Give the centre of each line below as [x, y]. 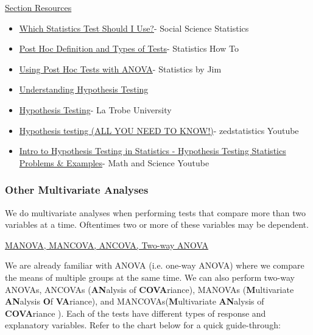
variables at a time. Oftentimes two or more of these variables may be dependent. [157, 224]
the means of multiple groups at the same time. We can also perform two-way [150, 277]
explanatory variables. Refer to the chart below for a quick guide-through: [143, 325]
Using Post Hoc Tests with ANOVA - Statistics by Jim [120, 69]
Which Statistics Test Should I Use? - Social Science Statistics [134, 28]
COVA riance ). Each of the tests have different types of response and [135, 313]
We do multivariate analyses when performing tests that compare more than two [155, 212]
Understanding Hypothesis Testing [84, 89]
